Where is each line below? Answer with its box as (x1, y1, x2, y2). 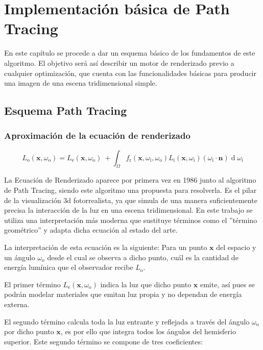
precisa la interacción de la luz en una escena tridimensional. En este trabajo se (4, 205, 253, 215)
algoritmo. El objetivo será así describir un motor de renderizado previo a (4, 57, 234, 68)
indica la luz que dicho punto (100, 279, 192, 289)
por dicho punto (4, 326, 54, 337)
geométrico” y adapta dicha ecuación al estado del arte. (4, 224, 178, 235)
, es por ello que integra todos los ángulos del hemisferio (60, 326, 236, 337)
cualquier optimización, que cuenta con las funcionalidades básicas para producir (4, 67, 257, 78)
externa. (4, 299, 30, 310)
